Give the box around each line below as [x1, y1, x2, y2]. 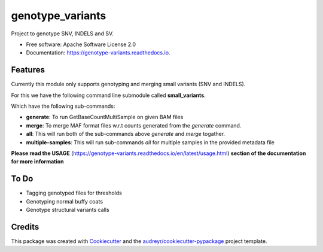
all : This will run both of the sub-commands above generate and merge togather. [26, 130, 226, 138]
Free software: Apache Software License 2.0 [26, 41, 136, 48]
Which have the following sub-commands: [11, 102, 115, 110]
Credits [11, 221, 39, 232]
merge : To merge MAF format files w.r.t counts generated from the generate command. [26, 122, 242, 129]
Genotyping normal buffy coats [26, 198, 103, 205]
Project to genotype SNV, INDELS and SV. [11, 30, 114, 37]
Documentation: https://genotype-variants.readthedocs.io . [26, 49, 170, 56]
